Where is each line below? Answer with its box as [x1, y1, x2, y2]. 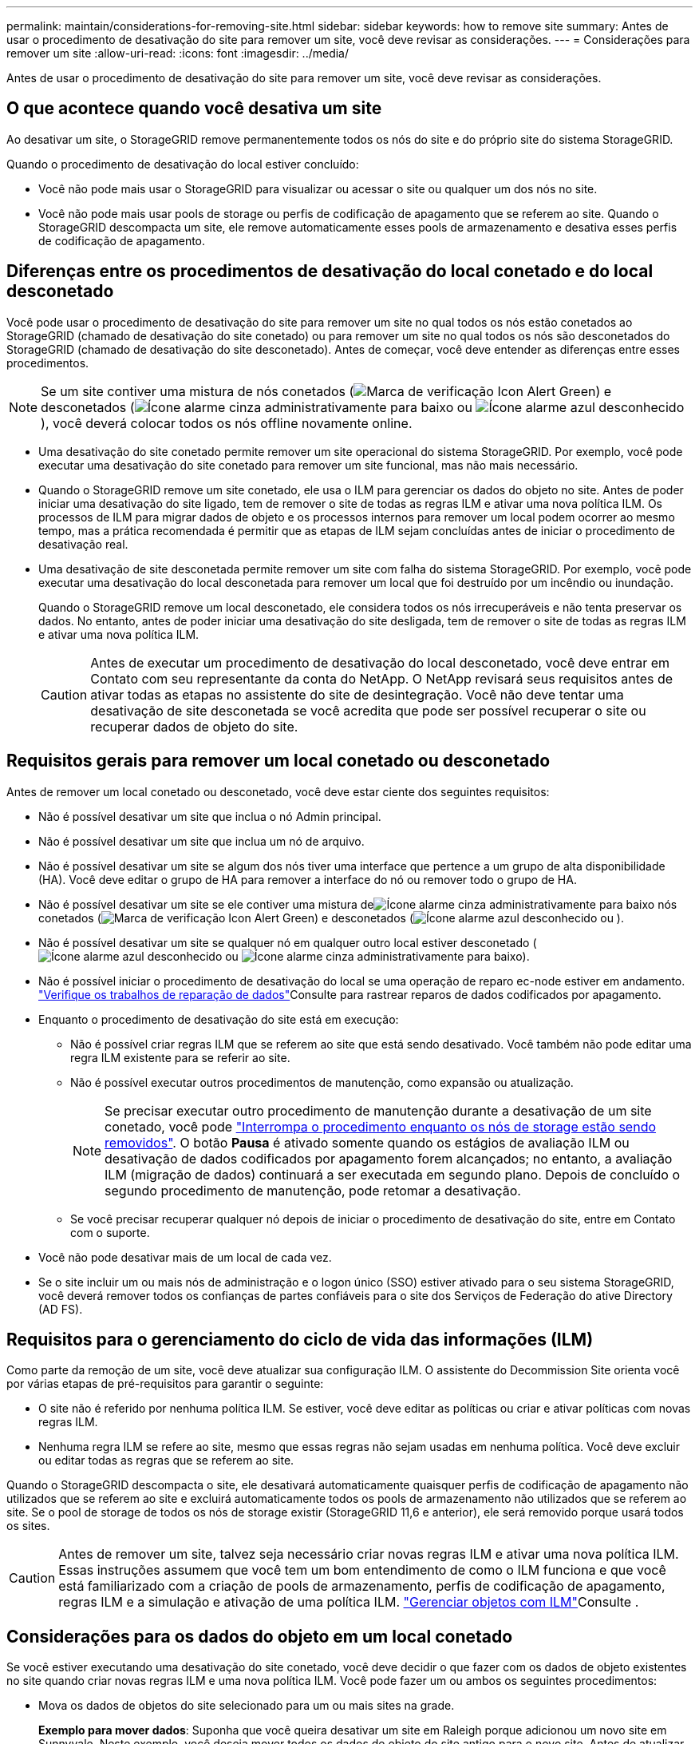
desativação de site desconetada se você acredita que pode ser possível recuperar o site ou [90, 702, 646, 719]
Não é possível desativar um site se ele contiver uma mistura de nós [38, 897, 677, 911]
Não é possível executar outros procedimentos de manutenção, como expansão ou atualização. [70, 1075, 574, 1089]
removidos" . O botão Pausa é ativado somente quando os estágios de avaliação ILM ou [105, 1134, 630, 1151]
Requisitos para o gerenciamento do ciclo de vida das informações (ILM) [6, 1329, 594, 1350]
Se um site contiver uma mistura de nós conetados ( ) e [41, 382, 612, 399]
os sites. [6, 1519, 50, 1533]
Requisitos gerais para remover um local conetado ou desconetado [6, 751, 551, 771]
